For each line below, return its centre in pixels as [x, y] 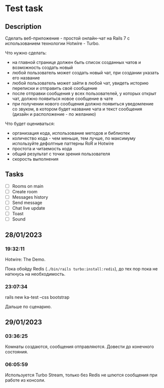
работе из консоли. [25, 380]
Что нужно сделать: [26, 53]
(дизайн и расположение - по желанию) [54, 114]
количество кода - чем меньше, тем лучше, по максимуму [74, 138]
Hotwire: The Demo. [25, 259]
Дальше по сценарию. [29, 307]
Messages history [30, 197]
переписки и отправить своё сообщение [55, 88]
